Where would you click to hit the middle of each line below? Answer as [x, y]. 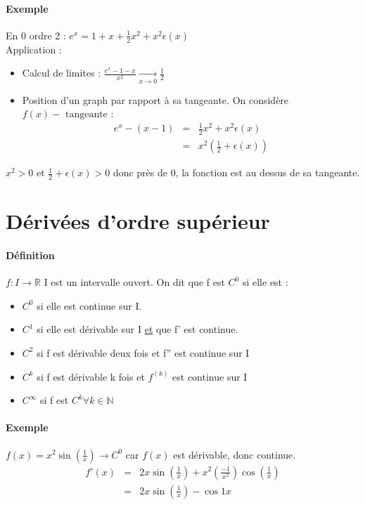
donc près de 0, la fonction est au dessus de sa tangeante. [236, 172]
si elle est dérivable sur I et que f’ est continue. [137, 329]
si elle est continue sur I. [89, 305]
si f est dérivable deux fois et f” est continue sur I [143, 352]
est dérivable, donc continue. [235, 454]
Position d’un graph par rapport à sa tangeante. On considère [155, 99]
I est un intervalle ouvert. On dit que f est [134, 282]
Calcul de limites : [62, 73]
